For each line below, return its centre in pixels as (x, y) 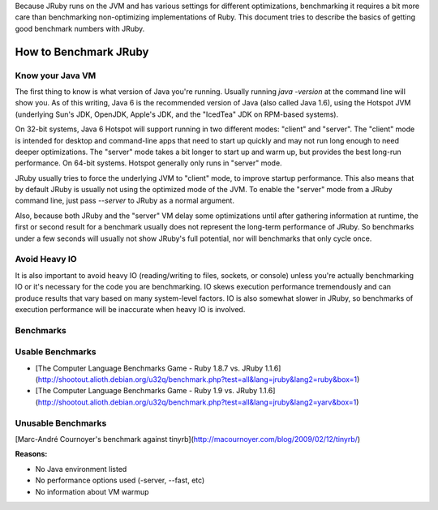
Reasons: (31, 454)
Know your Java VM (56, 75)
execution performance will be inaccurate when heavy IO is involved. (130, 309)
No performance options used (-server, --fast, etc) (120, 480)
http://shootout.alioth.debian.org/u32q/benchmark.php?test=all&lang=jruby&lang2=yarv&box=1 (197, 402)
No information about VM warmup (92, 491)
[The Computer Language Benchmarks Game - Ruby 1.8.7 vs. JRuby (149, 368)
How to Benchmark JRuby (82, 51)
